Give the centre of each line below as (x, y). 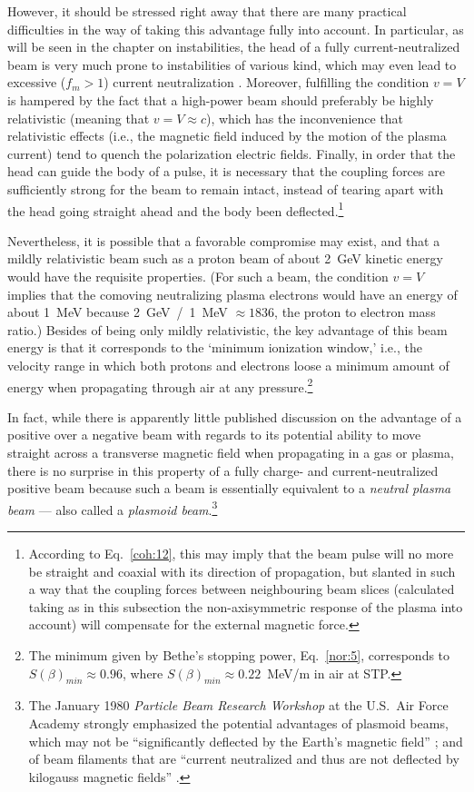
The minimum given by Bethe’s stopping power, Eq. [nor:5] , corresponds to (239, 654)
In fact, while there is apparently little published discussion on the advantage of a (235, 416)
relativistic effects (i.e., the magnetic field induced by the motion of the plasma (227, 136)
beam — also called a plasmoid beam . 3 (113, 508)
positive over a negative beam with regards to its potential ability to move (214, 435)
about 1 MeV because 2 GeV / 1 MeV (118, 312)
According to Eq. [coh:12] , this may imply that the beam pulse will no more (241, 553)
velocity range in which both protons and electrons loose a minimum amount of (228, 365)
